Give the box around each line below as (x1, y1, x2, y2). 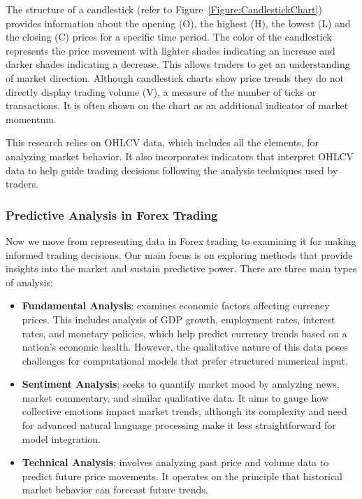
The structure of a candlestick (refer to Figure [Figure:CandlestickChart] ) (6, 2, 322, 16)
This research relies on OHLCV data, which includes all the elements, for (6, 135, 319, 150)
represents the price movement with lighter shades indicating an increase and (6, 43, 335, 57)
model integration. (22, 431, 101, 446)
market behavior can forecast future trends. (22, 482, 208, 497)
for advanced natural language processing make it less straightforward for (22, 418, 336, 433)
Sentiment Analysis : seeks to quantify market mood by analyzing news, (22, 377, 340, 391)
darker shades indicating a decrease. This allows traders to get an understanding (6, 57, 350, 71)
